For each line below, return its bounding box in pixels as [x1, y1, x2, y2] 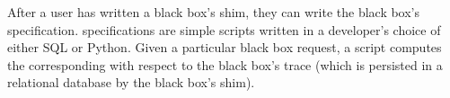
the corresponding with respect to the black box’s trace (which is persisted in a [7, 55, 443, 74]
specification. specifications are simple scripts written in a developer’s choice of [7, 20, 441, 39]
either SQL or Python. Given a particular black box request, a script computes [7, 38, 442, 57]
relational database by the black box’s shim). [7, 73, 255, 92]
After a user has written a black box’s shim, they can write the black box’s [7, 3, 420, 21]
